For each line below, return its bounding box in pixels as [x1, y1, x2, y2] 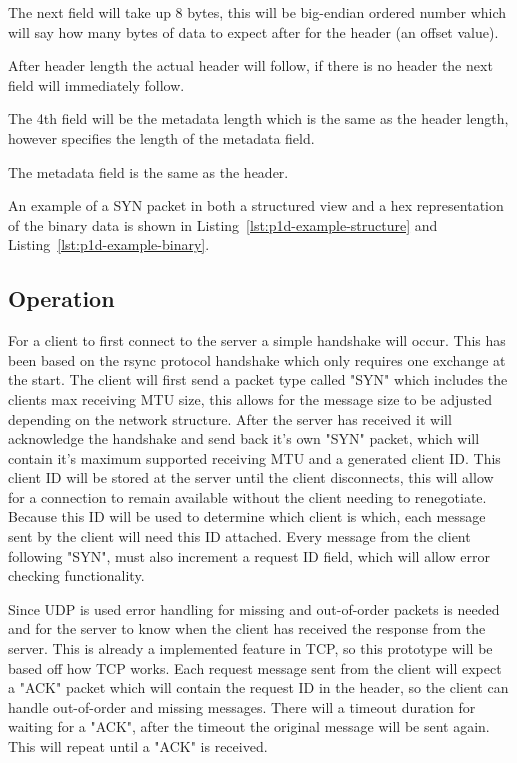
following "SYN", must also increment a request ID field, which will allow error [8, 545, 491, 566]
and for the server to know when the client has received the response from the [8, 618, 486, 639]
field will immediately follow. [8, 74, 185, 95]
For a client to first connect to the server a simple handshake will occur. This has [8, 330, 506, 351]
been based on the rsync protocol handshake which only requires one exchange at [8, 349, 506, 370]
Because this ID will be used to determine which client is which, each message [8, 506, 486, 527]
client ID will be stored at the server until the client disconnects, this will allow [8, 467, 494, 488]
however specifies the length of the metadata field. [8, 127, 315, 148]
